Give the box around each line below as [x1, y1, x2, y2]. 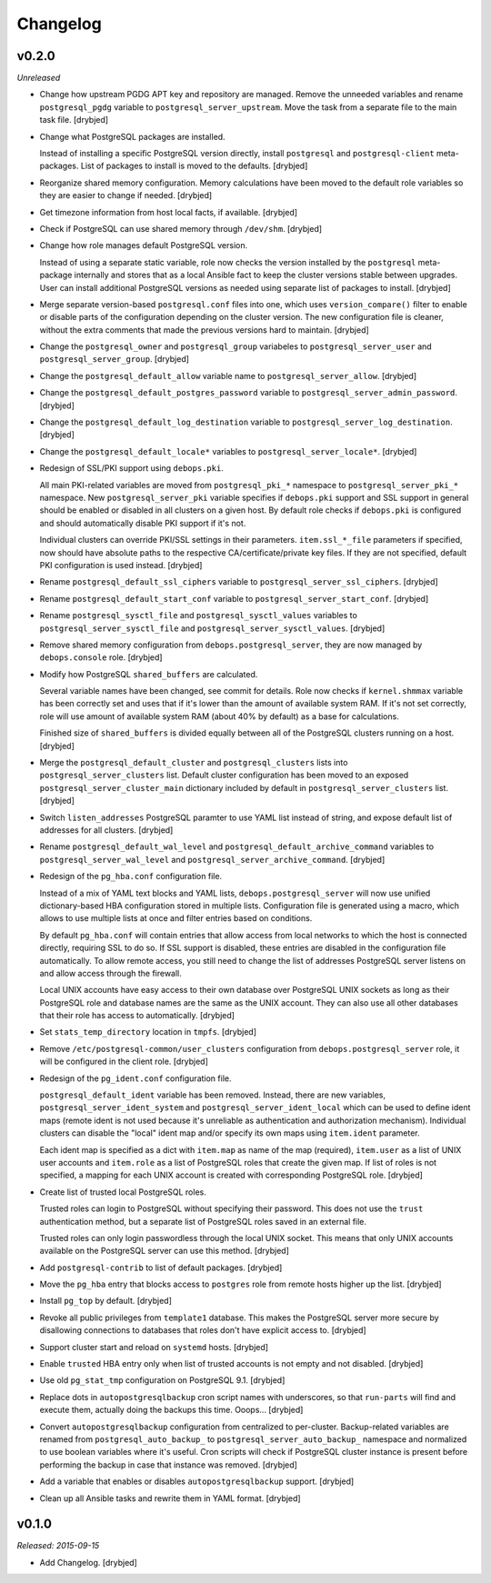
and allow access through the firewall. [39, 967, 182, 978]
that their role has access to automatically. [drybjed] [39, 1010, 235, 1021]
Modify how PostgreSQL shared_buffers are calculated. [39, 668, 258, 679]
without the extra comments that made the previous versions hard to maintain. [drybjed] [39, 324, 370, 336]
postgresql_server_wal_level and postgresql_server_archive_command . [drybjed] [39, 854, 386, 865]
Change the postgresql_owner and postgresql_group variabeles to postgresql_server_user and [39, 341, 432, 352]
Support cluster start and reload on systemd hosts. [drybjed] [39, 1341, 268, 1352]
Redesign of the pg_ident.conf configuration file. [39, 1073, 232, 1084]
